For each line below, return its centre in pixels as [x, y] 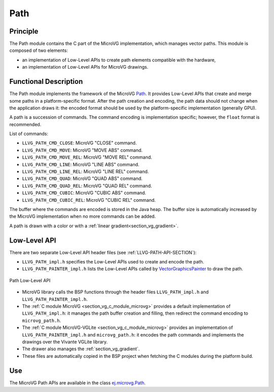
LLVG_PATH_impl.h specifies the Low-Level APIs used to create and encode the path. [113, 262]
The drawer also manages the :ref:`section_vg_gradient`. [81, 349]
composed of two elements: [39, 50]
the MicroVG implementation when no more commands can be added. [82, 217]
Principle [24, 31]
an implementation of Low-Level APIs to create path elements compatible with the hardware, [119, 60]
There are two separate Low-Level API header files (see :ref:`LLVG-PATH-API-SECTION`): [103, 252]
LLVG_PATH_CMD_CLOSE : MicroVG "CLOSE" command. [79, 143]
